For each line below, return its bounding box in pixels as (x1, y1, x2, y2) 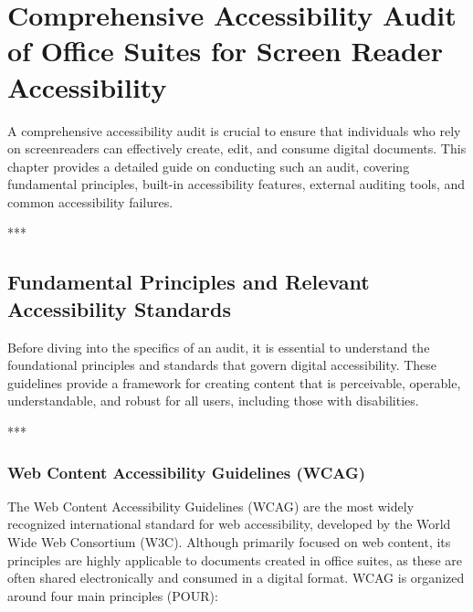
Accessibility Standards (7, 294, 231, 322)
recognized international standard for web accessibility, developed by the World (7, 514, 451, 533)
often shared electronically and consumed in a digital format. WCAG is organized (7, 568, 465, 587)
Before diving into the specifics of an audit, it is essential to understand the (7, 337, 430, 356)
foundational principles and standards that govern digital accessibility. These (7, 355, 437, 375)
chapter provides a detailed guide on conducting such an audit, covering (7, 156, 410, 175)
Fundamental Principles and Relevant (7, 268, 370, 296)
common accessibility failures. (7, 192, 173, 211)
